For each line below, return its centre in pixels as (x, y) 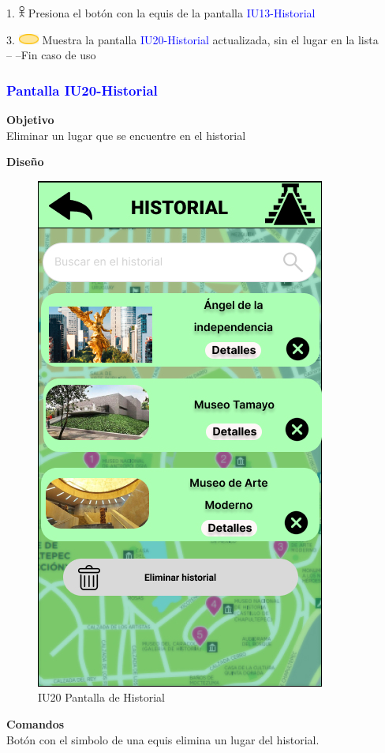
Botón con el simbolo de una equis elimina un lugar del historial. (163, 739)
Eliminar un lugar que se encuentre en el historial (126, 135)
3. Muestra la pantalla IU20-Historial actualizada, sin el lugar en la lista (192, 39)
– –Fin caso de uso (51, 55)
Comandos (36, 723)
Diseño (25, 162)
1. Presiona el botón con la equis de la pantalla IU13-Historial (161, 13)
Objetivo (30, 119)
